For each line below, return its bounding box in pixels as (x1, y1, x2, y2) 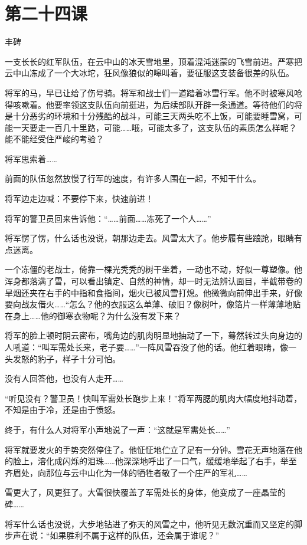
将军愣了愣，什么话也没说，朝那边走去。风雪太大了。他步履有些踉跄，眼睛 (5, 232, 294, 244)
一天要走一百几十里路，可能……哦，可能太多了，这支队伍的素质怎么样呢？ (12, 121, 297, 133)
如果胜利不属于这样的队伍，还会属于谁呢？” (50, 529, 220, 541)
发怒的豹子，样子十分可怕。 (12, 352, 120, 365)
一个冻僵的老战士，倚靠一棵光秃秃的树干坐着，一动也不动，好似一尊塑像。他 (5, 263, 302, 275)
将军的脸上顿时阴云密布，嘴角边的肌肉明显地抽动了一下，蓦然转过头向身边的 (5, 329, 302, 342)
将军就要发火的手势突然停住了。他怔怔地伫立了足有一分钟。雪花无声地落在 (5, 443, 294, 455)
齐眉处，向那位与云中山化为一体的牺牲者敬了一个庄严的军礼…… (5, 466, 247, 478)
